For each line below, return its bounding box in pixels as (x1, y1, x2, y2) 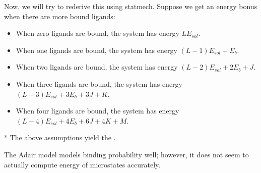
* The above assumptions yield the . (4, 132, 116, 143)
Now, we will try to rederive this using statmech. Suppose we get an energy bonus (4, 1, 257, 11)
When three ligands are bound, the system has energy (16, 78, 182, 89)
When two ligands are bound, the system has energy (16, 62, 178, 72)
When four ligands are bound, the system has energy (16, 105, 179, 116)
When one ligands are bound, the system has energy (16, 44, 177, 55)
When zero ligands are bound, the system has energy (16, 28, 179, 38)
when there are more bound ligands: (4, 11, 115, 21)
